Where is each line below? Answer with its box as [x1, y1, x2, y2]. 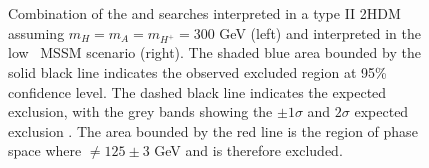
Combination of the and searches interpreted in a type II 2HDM [8, 3, 401, 23]
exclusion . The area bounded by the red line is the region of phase [8, 120, 418, 141]
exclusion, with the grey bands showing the [8, 101, 273, 122]
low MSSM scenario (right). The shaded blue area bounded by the [8, 42, 421, 63]
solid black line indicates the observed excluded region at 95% [8, 61, 387, 82]
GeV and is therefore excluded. [154, 140, 343, 161]
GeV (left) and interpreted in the [219, 22, 422, 43]
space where [8, 140, 82, 161]
